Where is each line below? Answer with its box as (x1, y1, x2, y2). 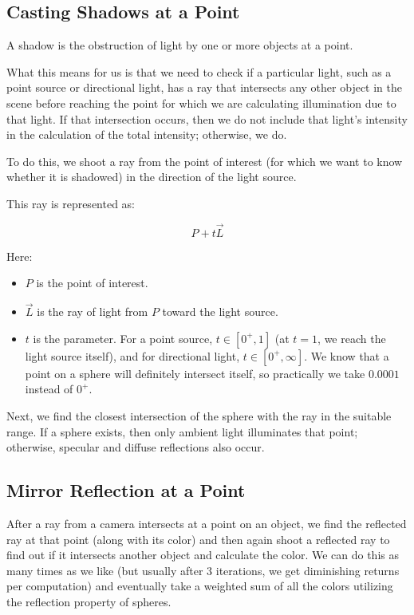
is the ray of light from (37, 303, 148, 320)
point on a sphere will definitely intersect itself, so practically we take (25, 365, 365, 381)
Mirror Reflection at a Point (6, 478, 246, 503)
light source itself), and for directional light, (25, 347, 240, 364)
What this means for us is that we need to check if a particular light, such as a (6, 63, 392, 80)
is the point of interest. (36, 274, 148, 291)
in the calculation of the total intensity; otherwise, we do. (6, 126, 287, 143)
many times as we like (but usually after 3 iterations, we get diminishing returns (6, 562, 400, 578)
